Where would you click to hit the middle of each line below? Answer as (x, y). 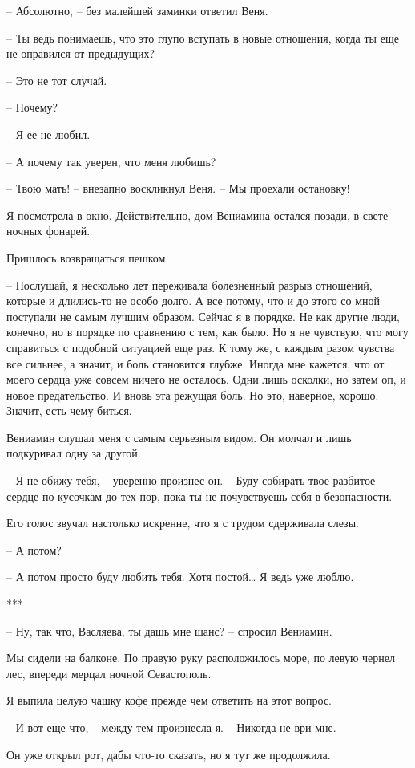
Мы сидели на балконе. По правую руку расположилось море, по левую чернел (201, 658)
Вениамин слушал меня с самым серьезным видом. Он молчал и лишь (179, 437)
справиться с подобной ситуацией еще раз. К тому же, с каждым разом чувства (201, 347)
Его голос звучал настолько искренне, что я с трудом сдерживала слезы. (183, 523)
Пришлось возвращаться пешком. (88, 257)
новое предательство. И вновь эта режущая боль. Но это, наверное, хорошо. (193, 394)
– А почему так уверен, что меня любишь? (111, 161)
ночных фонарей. (48, 231)
